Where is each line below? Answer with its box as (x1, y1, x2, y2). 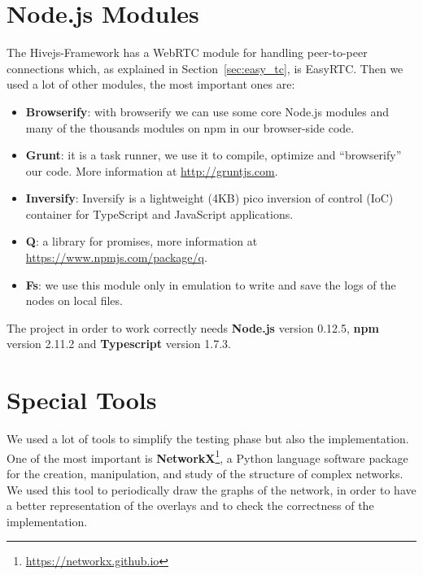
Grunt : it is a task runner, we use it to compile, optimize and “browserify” (25, 146, 402, 163)
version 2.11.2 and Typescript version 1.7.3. (7, 335, 231, 352)
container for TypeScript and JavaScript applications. (25, 205, 294, 222)
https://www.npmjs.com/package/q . (25, 249, 207, 266)
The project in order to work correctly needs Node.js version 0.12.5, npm (7, 319, 379, 336)
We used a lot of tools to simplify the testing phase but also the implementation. (7, 430, 409, 447)
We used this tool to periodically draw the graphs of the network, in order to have (7, 481, 416, 498)
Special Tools (7, 383, 157, 416)
